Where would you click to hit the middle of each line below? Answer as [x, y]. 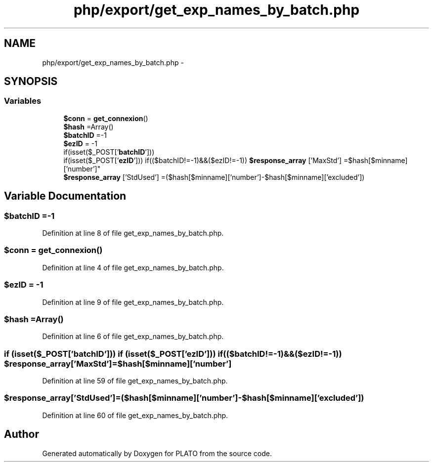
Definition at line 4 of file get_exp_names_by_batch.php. [133, 267]
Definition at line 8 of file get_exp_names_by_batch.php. [133, 233]
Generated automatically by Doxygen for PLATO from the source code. [157, 453]
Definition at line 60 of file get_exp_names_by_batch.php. [135, 415]
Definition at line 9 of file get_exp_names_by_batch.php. [133, 302]
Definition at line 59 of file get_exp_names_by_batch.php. [135, 381]
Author [22, 434]
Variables [23, 101]
